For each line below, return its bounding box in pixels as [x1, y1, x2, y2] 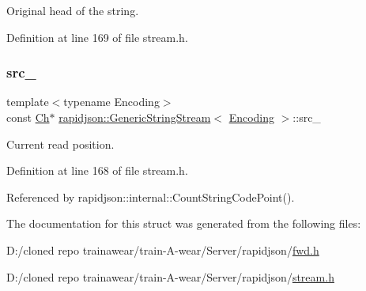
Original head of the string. [6, 2, 139, 18]
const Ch [6, 109, 50, 125]
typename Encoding [63, 93, 160, 110]
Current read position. [6, 135, 115, 152]
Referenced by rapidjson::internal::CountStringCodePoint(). [6, 188, 295, 205]
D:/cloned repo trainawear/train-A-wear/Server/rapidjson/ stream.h [6, 268, 334, 285]
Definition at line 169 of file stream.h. [6, 28, 188, 45]
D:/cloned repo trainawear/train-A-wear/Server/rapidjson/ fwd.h [6, 241, 319, 258]
